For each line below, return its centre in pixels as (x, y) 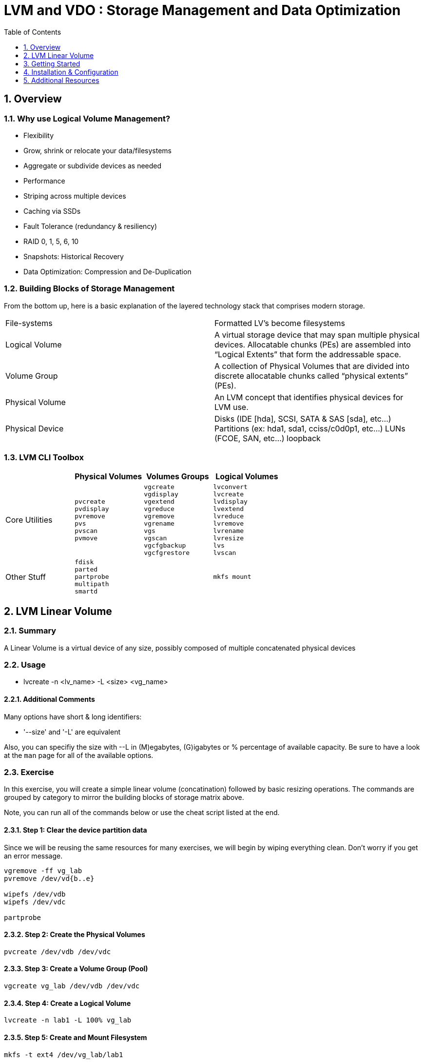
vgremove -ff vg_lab (43, 870)
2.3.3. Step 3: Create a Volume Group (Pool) (76, 969)
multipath (92, 584)
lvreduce (229, 516)
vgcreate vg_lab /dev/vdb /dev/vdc (72, 986)
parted (86, 570)
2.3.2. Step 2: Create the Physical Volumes (75, 935)
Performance (44, 181)
